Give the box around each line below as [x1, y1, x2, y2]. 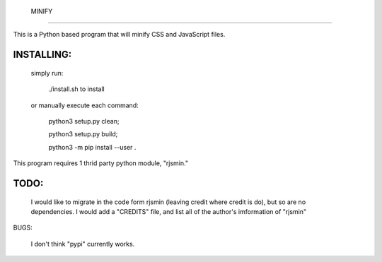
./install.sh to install [48, 85, 105, 93]
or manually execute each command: [30, 101, 139, 109]
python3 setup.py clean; [48, 117, 120, 125]
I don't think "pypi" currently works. [30, 239, 135, 248]
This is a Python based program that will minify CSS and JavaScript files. [13, 30, 226, 39]
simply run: [30, 69, 64, 77]
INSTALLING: [13, 49, 72, 61]
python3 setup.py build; [48, 130, 118, 138]
